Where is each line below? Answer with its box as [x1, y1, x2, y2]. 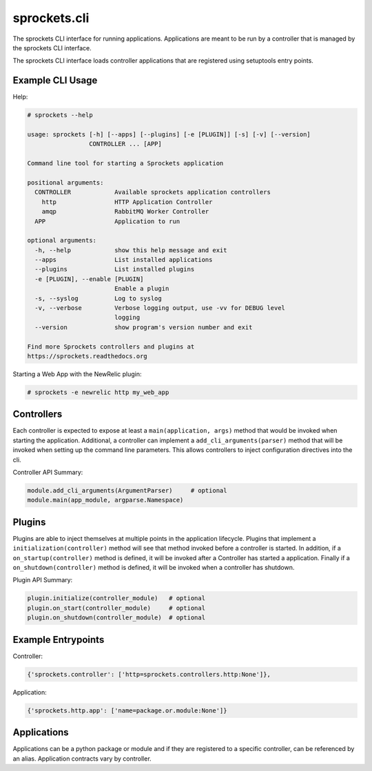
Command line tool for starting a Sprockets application [27, 159, 224, 167]
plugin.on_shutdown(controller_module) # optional [27, 614, 206, 621]
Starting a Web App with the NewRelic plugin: [12, 369, 142, 378]
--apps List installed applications [34, 256, 213, 264]
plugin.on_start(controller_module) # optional [27, 604, 206, 612]
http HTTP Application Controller [41, 198, 213, 206]
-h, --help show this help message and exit [34, 246, 227, 254]
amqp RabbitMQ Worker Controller [41, 207, 209, 216]
